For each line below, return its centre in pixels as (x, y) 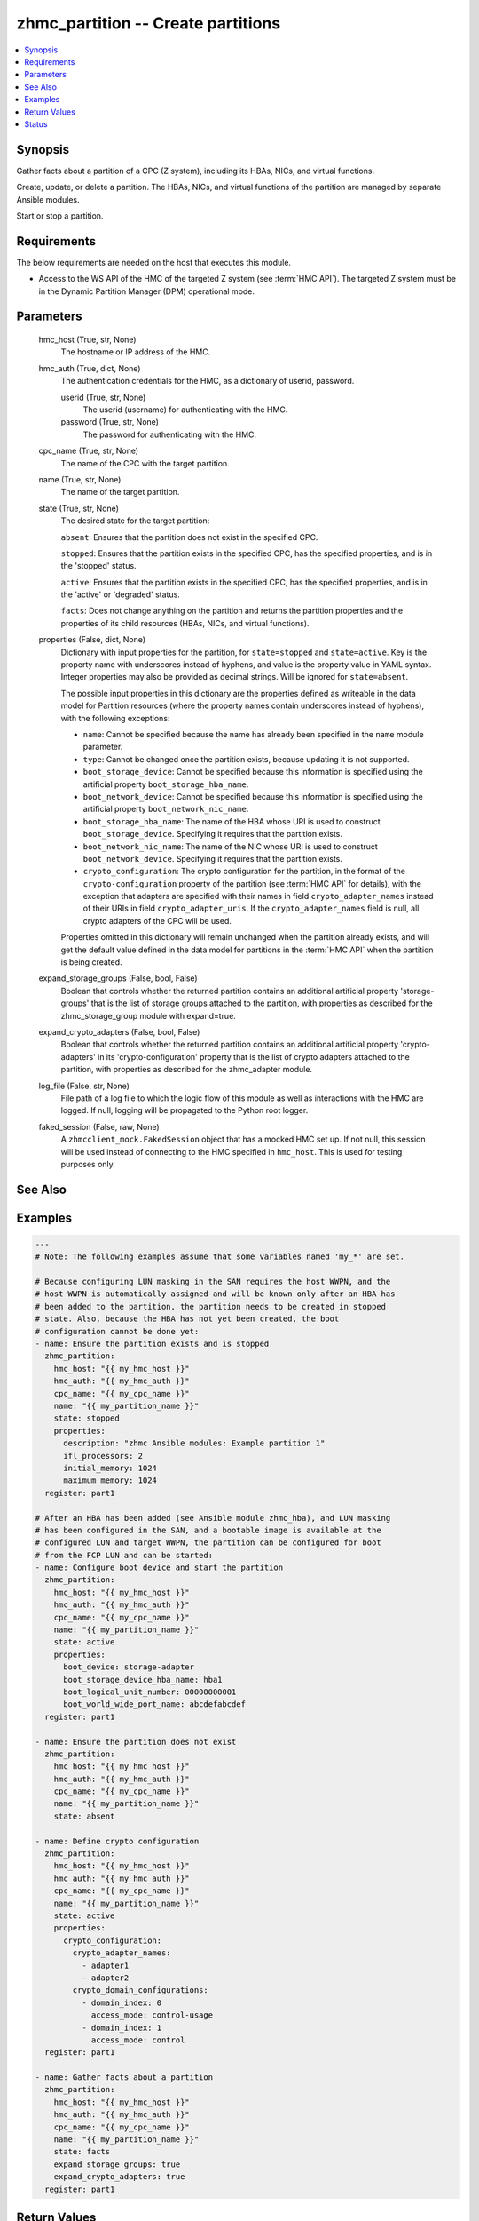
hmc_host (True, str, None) (87, 340)
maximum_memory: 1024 (110, 1481)
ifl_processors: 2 (103, 1456)
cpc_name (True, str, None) (89, 451)
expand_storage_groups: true (117, 2164)
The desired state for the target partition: (135, 521)
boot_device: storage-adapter (129, 1667)
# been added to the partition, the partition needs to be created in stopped (210, 1306)
